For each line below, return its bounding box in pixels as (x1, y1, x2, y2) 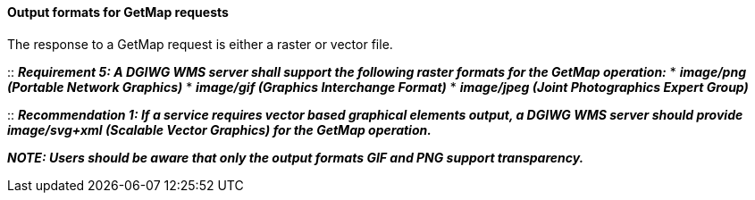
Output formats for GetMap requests (7, 4, 229, 20)
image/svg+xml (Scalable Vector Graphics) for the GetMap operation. (7, 121, 432, 137)
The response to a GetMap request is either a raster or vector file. (7, 36, 393, 52)
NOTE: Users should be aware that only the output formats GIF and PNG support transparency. (7, 149, 584, 165)
